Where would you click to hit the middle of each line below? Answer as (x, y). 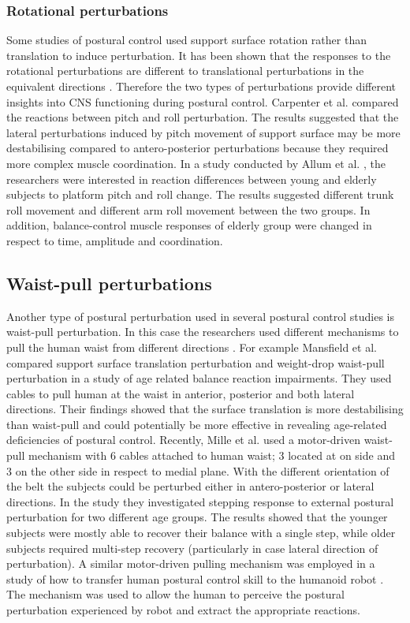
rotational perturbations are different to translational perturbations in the (185, 71)
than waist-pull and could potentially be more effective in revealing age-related (197, 424)
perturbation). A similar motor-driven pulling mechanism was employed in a (191, 563)
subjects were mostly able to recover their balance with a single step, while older (201, 533)
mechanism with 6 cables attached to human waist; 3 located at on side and (212, 455)
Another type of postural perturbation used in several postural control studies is (201, 316)
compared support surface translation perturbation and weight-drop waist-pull (196, 362)
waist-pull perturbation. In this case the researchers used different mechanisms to (203, 332)
